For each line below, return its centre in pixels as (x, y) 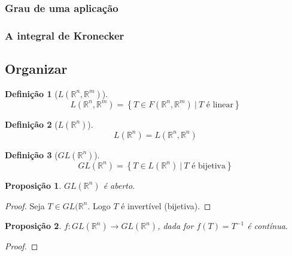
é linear (220, 105)
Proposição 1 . (33, 185)
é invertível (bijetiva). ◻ (166, 205)
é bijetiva (209, 166)
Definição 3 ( (31, 154)
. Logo (99, 205)
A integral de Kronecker (65, 35)
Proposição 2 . (33, 226)
